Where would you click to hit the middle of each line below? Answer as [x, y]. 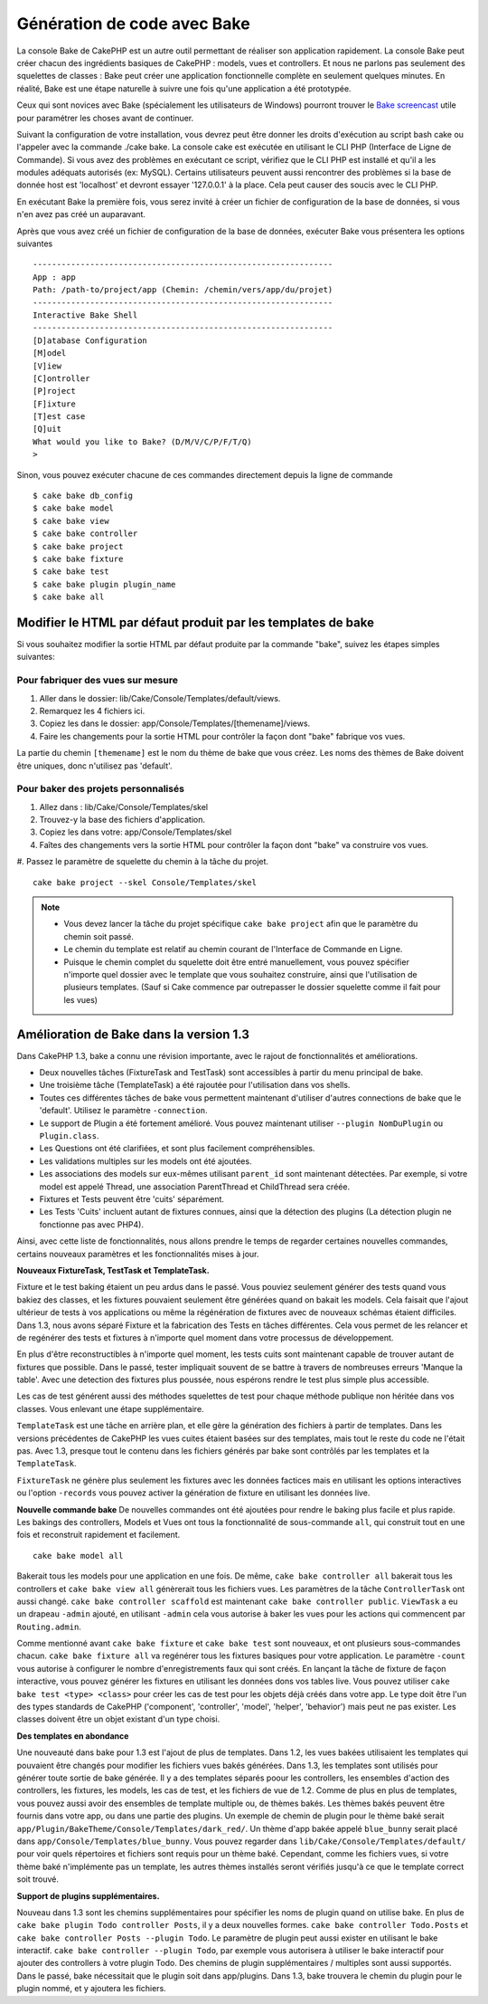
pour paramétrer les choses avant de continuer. [105, 118]
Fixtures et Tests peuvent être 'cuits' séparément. [132, 1198]
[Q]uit [47, 429]
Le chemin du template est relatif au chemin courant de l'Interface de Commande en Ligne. [233, 950]
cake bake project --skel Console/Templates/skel [145, 882]
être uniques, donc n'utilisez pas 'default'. [94, 766]
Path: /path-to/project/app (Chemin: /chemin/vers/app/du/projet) [183, 290]
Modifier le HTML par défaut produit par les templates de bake [196, 622]
